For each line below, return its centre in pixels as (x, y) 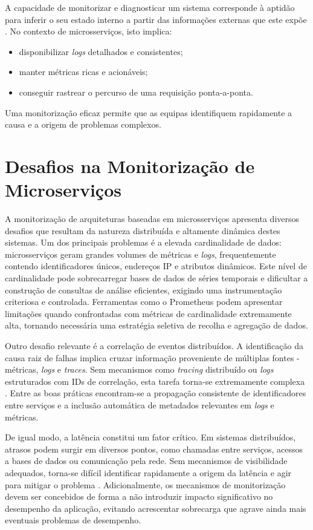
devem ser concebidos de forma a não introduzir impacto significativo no (139, 496)
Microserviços (63, 190)
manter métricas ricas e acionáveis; (83, 72)
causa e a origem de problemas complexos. (83, 124)
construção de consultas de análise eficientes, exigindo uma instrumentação (144, 290)
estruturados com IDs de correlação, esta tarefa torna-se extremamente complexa (155, 381)
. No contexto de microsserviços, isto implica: (89, 31)
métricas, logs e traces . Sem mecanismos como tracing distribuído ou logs (139, 369)
